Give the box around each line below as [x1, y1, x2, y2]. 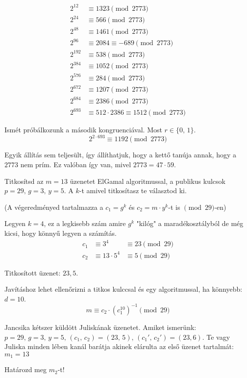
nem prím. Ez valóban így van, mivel [20, 159, 131, 169]
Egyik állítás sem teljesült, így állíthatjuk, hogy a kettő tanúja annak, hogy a [4, 150, 236, 160]
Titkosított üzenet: [4, 267, 61, 277]
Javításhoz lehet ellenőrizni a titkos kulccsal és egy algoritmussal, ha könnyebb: [4, 284, 243, 294]
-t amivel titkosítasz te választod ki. [79, 185, 187, 196]
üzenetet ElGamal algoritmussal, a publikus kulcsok [70, 176, 225, 186]
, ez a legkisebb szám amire [44, 218, 126, 228]
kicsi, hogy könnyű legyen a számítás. [4, 227, 117, 238]
